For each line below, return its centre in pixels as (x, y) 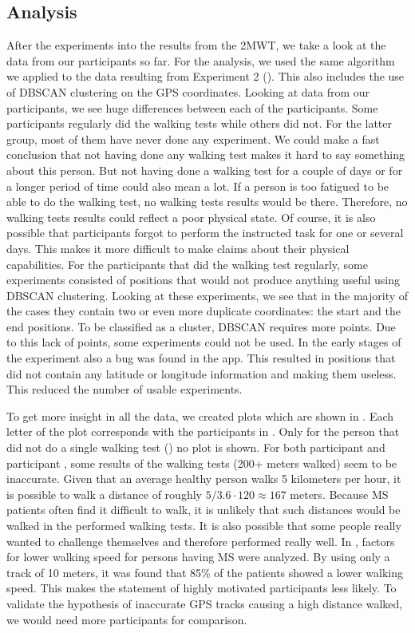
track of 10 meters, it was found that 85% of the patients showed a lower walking (205, 572)
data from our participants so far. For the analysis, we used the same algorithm (201, 60)
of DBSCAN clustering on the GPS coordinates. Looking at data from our (188, 91)
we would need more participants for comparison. (127, 619)
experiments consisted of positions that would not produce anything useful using (203, 280)
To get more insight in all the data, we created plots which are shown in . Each (200, 415)
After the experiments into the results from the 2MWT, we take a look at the (196, 45)
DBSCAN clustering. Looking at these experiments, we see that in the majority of (207, 295)
